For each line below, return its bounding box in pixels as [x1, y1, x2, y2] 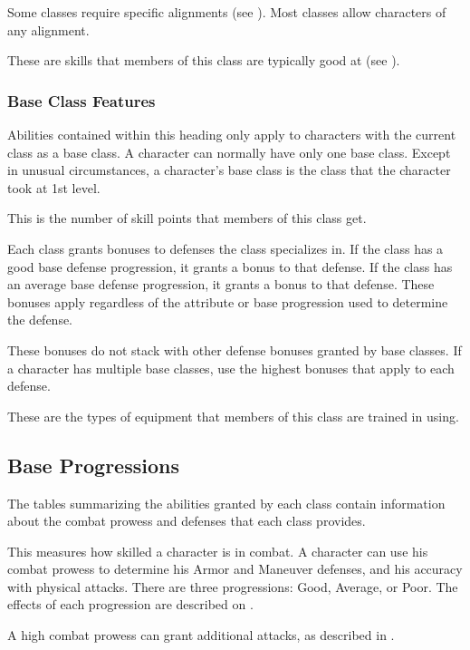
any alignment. [7, 20, 90, 39]
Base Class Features [7, 89, 156, 112]
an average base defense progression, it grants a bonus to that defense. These [7, 275, 435, 294]
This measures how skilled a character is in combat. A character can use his [7, 541, 428, 560]
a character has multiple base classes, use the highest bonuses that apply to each [7, 358, 455, 377]
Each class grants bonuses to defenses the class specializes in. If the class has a [7, 238, 444, 257]
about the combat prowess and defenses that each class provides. [7, 511, 366, 530]
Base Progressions [7, 451, 179, 479]
